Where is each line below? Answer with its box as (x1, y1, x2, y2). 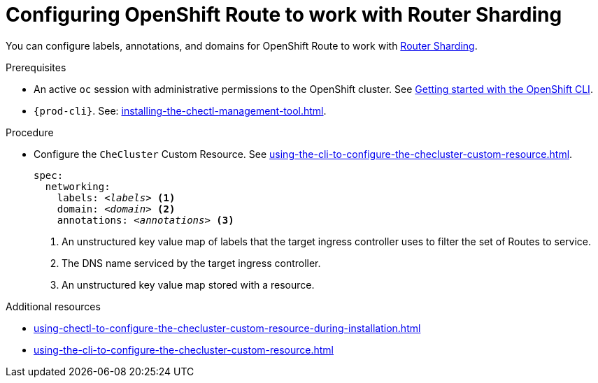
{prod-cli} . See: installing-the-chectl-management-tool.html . (34, 104, 327, 117)
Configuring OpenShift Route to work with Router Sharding (6, 3, 562, 27)
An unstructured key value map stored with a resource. (62, 278, 315, 291)
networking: (45, 180, 111, 192)
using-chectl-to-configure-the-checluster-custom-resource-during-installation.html (34, 321, 421, 334)
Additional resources (6, 300, 101, 312)
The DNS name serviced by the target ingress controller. (62, 256, 321, 269)
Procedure (6, 126, 54, 138)
